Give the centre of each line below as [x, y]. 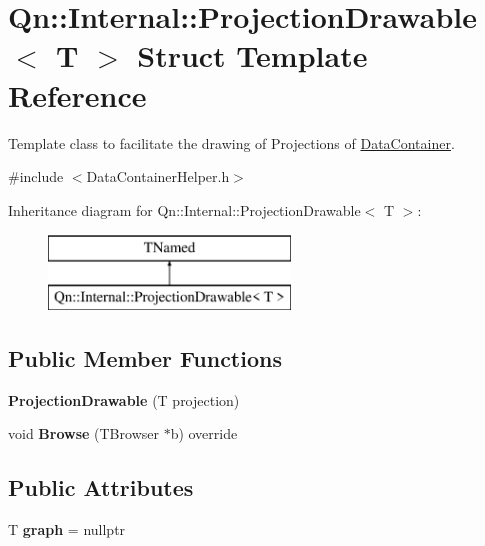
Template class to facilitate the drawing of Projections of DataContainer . [231, 142]
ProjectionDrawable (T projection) [124, 399]
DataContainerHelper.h [158, 176]
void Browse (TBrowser [83, 433]
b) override [204, 433]
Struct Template [252, 55]
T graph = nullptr [67, 529]
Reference [77, 94]
